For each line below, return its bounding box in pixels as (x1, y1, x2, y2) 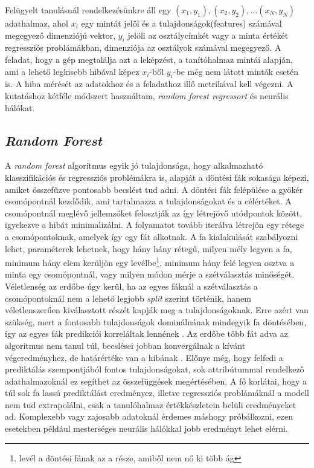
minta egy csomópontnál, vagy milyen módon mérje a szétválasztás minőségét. (5, 268, 295, 281)
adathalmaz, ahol (5, 17, 69, 29)
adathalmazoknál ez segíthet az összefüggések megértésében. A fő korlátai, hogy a (5, 374, 307, 387)
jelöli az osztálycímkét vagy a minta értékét (127, 28, 289, 41)
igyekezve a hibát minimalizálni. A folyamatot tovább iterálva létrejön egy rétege (5, 218, 304, 231)
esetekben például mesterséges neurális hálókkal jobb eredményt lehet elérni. (5, 422, 288, 435)
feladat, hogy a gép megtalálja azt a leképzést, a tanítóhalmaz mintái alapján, (5, 53, 293, 65)
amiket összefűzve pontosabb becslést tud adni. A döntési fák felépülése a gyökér (5, 183, 303, 195)
